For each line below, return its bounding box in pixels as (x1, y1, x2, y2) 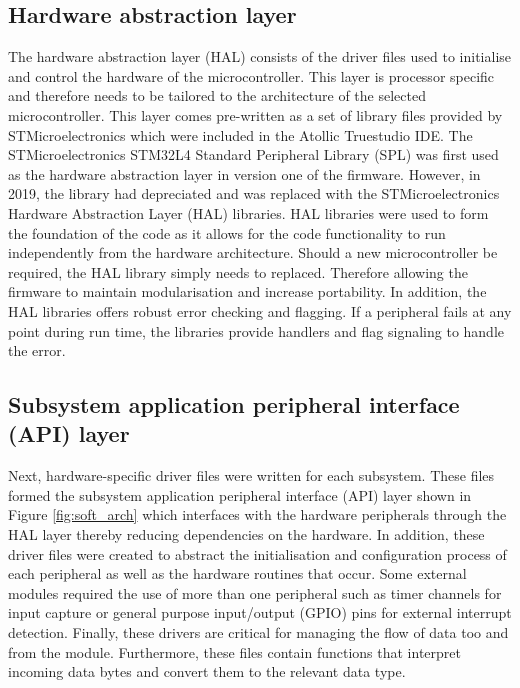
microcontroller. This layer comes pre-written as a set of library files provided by (8, 104, 503, 125)
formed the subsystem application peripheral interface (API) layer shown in (8, 484, 472, 505)
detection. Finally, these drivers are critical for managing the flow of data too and (8, 622, 509, 643)
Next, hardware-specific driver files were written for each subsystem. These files (8, 465, 495, 486)
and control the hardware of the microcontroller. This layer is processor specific (8, 65, 495, 86)
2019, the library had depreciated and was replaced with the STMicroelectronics (8, 183, 500, 204)
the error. (8, 340, 66, 361)
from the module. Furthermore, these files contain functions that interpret (8, 641, 461, 662)
